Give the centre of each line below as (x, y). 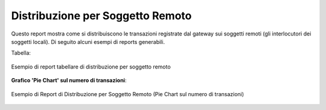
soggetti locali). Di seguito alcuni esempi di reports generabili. (88, 41)
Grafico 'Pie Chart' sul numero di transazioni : (69, 81)
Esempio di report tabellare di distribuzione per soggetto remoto (91, 67)
